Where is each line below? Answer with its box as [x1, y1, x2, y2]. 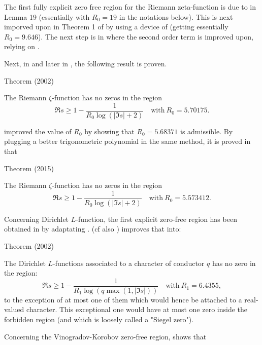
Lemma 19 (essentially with [4, 11, 90, 22]
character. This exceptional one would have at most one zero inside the [26, 304, 248, 315]
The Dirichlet [4, 257, 46, 268]
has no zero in [212, 257, 256, 268]
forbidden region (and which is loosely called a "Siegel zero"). [4, 314, 194, 325]
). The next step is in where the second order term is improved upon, [38, 31, 253, 42]
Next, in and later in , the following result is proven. [4, 58, 167, 68]
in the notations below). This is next [119, 11, 233, 22]
